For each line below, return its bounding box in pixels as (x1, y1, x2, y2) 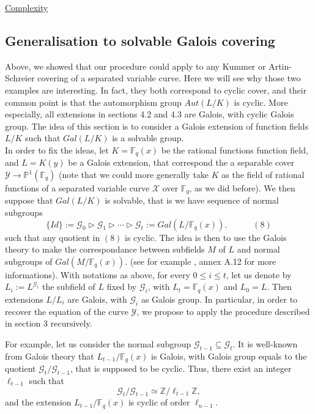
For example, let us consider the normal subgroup (5, 337, 191, 350)
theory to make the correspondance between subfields (5, 243, 205, 256)
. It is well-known (232, 337, 298, 350)
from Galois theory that (5, 349, 94, 362)
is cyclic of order (128, 396, 190, 408)
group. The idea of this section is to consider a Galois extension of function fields (5, 119, 309, 132)
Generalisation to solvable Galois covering (5, 31, 275, 50)
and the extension (5, 396, 72, 408)
